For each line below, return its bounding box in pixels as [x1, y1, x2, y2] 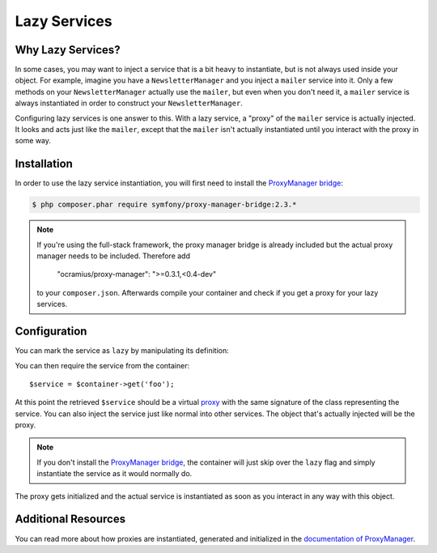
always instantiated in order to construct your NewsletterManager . [15, 98, 243, 108]
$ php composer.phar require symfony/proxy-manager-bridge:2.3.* [32, 200, 297, 210]
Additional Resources [15, 513, 125, 526]
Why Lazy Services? [15, 43, 121, 57]
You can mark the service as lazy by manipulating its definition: [15, 346, 230, 355]
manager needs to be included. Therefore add [36, 251, 190, 261]
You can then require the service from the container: [15, 360, 190, 370]
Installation [15, 157, 73, 171]
